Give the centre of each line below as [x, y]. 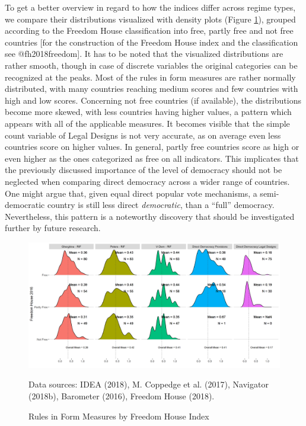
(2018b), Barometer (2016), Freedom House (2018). [122, 396]
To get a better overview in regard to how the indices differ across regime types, [150, 7]
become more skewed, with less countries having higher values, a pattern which [148, 112]
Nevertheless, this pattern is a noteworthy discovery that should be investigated [150, 216]
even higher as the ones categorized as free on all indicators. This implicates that [152, 158]
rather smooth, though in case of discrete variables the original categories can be [151, 65]
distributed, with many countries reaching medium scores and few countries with [152, 89]
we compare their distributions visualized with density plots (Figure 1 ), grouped [150, 19]
